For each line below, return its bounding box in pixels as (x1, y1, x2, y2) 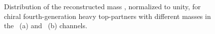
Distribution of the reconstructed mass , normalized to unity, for (4, 1, 201, 11)
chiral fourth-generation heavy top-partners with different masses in (4, 11, 211, 21)
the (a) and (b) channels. (4, 20, 87, 31)
